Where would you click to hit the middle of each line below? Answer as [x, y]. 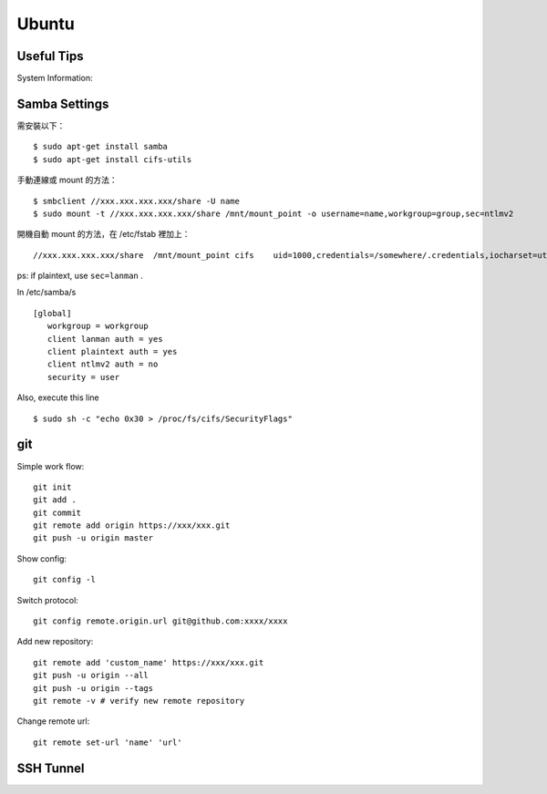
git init [52, 487]
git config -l [64, 580]
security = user [83, 377]
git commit [57, 512]
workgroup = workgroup [98, 326]
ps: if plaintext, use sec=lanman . [80, 276]
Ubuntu [46, 24]
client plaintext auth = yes [112, 352]
